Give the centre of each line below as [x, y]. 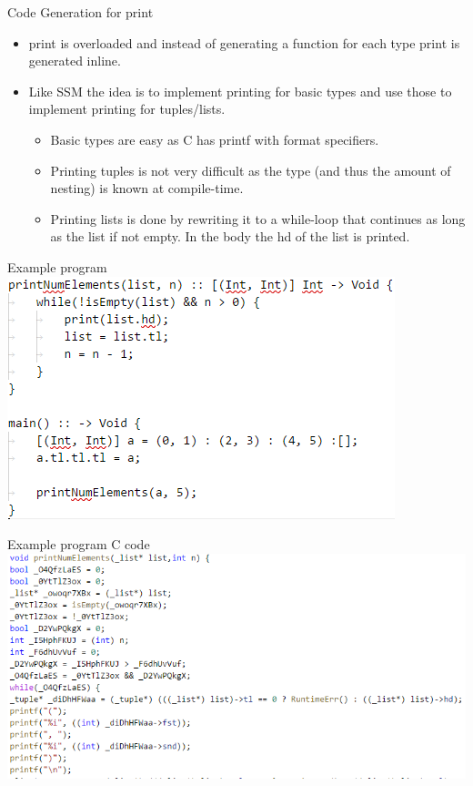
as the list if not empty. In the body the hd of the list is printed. [230, 236]
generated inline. [75, 61]
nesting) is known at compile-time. [147, 188]
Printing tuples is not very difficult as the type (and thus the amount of [251, 170]
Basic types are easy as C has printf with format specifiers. [215, 139]
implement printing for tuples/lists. [127, 109]
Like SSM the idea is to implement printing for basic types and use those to [240, 91]
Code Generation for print [81, 12]
